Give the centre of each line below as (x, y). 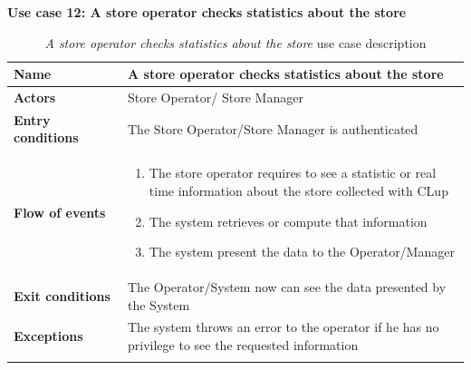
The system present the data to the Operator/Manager (302, 252)
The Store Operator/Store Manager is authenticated (273, 128)
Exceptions (48, 336)
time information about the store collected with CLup (298, 190)
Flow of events (60, 212)
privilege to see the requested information (243, 344)
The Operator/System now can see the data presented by (287, 286)
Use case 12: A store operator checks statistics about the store (207, 12)
